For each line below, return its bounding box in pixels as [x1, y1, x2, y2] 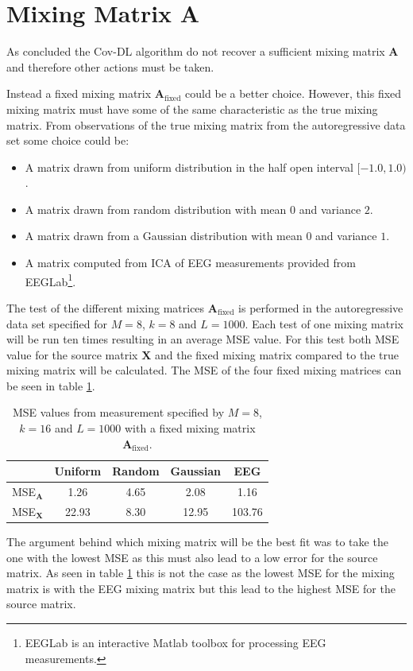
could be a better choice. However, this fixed [185, 85, 402, 102]
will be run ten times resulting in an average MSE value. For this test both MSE [6, 331, 399, 347]
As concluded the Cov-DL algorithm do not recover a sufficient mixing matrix [6, 43, 385, 60]
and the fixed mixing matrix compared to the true [154, 346, 399, 363]
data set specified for [6, 315, 107, 332]
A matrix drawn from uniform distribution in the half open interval [25, 158, 353, 175]
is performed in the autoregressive [238, 299, 403, 316]
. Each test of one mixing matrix [245, 315, 403, 332]
